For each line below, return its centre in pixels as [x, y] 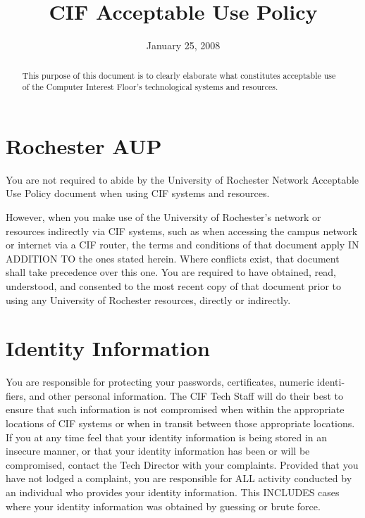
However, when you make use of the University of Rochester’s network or [163, 216]
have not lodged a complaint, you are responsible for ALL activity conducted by [179, 478]
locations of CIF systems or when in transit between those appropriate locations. [180, 423]
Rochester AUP [84, 145]
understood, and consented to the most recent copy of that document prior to [173, 285]
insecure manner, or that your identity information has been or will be [158, 451]
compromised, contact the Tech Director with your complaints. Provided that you [182, 464]
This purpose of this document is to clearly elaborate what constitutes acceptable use [179, 75]
